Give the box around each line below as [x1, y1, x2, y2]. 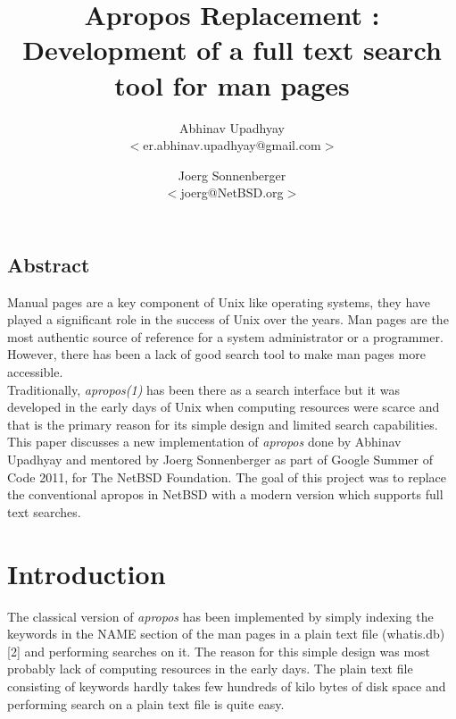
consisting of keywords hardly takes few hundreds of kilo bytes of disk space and [7, 676, 446, 695]
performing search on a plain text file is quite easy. [7, 694, 285, 713]
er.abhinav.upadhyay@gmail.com [143, 136, 321, 155]
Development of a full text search [22, 31, 442, 68]
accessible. [7, 363, 63, 381]
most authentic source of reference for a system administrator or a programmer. [7, 327, 444, 346]
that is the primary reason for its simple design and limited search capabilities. [7, 414, 438, 433]
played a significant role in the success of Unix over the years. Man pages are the [7, 310, 449, 329]
